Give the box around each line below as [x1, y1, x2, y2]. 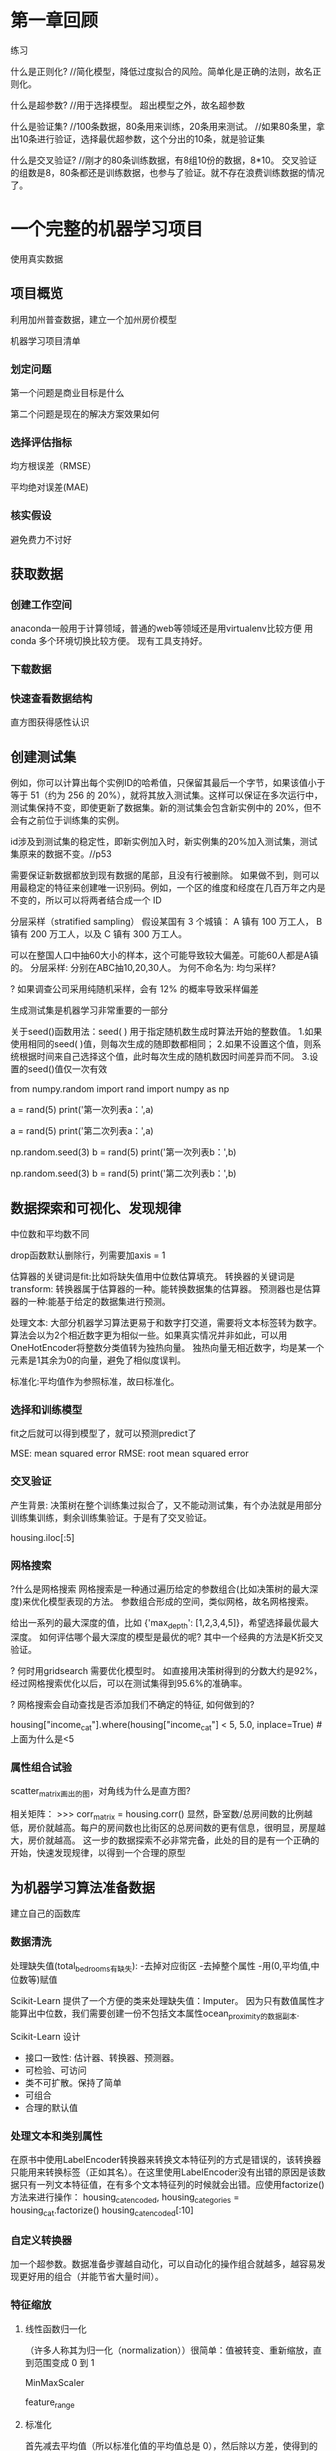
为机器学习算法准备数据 [10, 1879, 155, 1896]
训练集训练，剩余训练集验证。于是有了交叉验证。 [10, 1511, 212, 1523]
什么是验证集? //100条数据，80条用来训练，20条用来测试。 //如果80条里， [10, 120, 317, 132]
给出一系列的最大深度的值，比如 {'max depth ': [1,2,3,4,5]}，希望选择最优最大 [10, 1617, 320, 1631]
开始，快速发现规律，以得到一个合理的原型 [10, 1847, 186, 1859]
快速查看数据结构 [10, 692, 93, 706]
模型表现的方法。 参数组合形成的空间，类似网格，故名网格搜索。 [48, 1596, 315, 1607]
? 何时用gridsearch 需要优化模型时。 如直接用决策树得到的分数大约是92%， [10, 1664, 323, 1676]
